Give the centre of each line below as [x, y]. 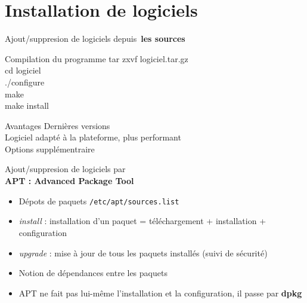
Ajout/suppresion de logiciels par [65, 169]
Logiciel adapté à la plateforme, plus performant [93, 137]
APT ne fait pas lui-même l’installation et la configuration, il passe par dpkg [160, 293]
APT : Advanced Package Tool [69, 181]
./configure [25, 82]
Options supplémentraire [50, 149]
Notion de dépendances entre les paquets [93, 273]
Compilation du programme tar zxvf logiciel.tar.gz [97, 58]
